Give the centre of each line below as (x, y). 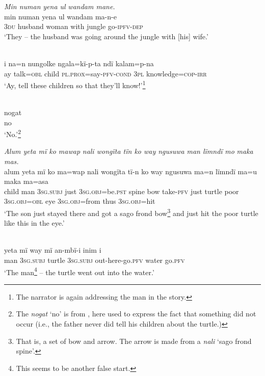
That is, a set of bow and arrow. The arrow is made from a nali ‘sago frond (134, 341)
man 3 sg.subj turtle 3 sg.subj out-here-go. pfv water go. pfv (95, 260)
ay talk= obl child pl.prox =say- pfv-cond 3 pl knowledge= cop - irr (105, 73)
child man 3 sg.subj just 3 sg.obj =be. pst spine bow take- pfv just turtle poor (122, 191)
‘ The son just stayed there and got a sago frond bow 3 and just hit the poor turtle (131, 212)
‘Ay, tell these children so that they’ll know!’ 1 (75, 84)
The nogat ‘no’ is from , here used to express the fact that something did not (136, 314)
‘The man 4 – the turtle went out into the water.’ (79, 271)
